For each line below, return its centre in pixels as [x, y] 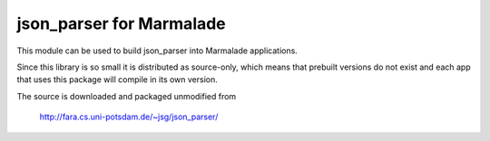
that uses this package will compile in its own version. [117, 80]
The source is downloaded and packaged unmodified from [127, 96]
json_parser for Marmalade [121, 23]
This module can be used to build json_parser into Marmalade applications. [157, 51]
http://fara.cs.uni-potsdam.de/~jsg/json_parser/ [129, 117]
